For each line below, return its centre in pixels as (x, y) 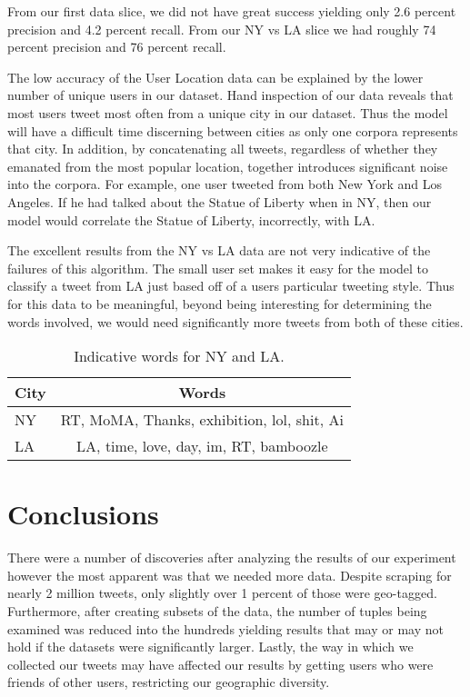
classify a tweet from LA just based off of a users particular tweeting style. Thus (231, 286)
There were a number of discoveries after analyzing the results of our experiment (232, 558)
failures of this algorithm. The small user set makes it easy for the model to (218, 268)
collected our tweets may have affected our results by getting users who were (220, 664)
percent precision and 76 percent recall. (117, 47)
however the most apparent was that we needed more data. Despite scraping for (230, 575)
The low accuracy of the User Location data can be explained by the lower (215, 77)
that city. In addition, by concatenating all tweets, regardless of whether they (223, 149)
